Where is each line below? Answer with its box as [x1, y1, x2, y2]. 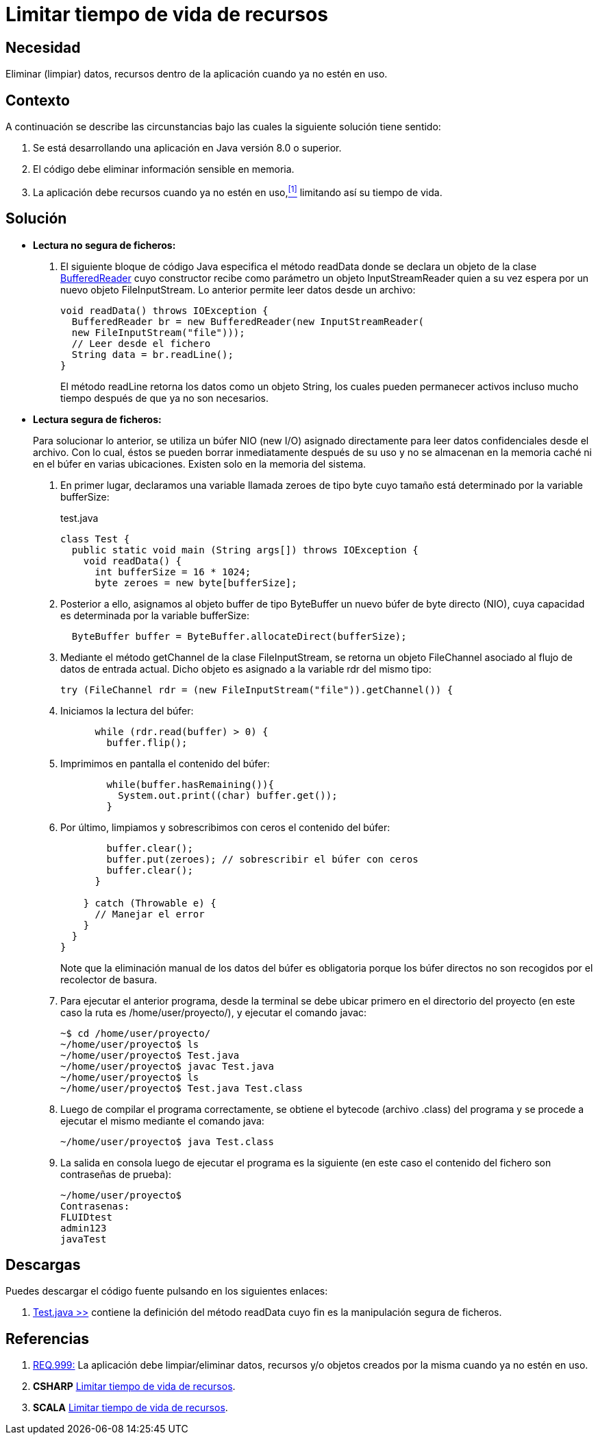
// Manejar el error [95, 908, 205, 920]
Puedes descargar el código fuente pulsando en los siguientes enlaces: [5, 1285, 328, 1297]
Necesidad [5, 38, 81, 56]
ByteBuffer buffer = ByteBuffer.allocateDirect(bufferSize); [71, 630, 407, 642]
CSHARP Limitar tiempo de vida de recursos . [33, 1380, 236, 1393]
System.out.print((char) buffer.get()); [118, 789, 338, 801]
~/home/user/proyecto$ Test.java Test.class [60, 1082, 303, 1094]
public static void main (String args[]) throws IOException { [71, 544, 419, 555]
